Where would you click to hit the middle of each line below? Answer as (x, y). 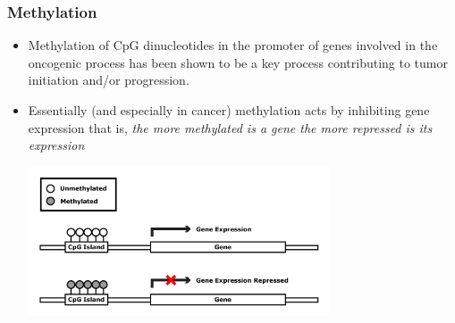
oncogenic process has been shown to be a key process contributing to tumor (238, 62)
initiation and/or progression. (109, 80)
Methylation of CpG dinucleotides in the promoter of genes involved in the (233, 45)
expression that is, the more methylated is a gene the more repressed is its (230, 127)
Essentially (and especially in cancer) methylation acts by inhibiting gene (229, 110)
